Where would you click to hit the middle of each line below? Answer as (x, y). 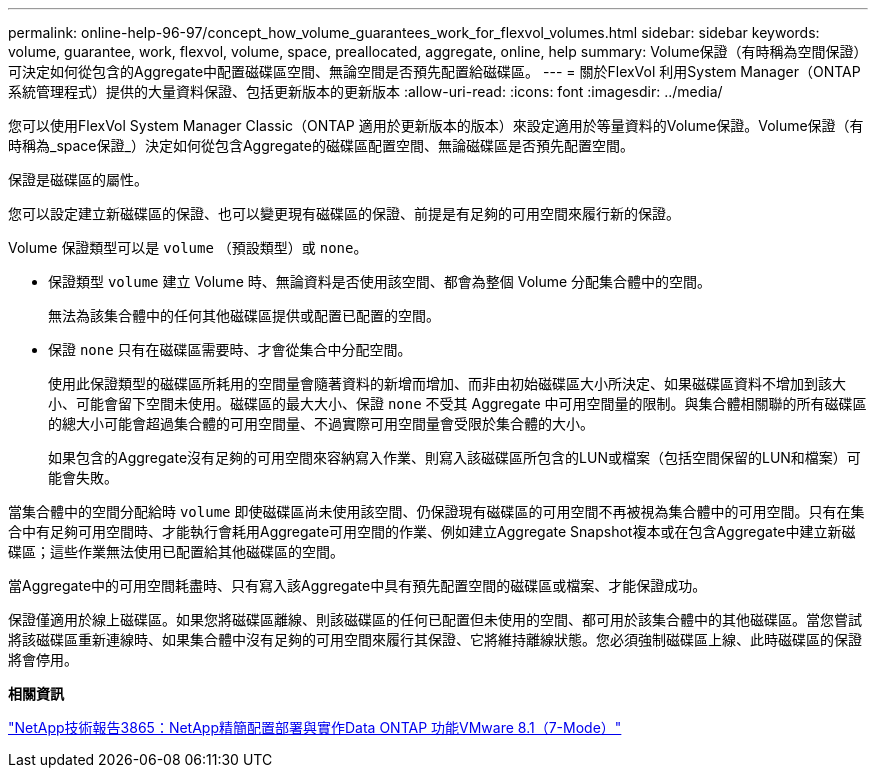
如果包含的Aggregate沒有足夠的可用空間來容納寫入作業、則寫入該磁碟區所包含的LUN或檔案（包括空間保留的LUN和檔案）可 (454, 457)
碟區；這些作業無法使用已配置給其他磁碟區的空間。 (176, 551)
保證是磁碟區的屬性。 (78, 179)
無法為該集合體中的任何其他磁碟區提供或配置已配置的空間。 (244, 315)
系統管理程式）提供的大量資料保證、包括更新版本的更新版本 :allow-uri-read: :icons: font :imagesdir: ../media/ (365, 91)
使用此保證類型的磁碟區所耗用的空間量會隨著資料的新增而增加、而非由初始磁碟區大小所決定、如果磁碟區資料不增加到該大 (447, 383)
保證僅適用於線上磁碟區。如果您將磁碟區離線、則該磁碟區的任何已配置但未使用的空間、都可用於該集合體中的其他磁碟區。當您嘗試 (435, 619)
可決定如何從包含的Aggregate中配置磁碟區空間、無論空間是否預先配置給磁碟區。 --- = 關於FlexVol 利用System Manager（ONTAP (434, 71)
